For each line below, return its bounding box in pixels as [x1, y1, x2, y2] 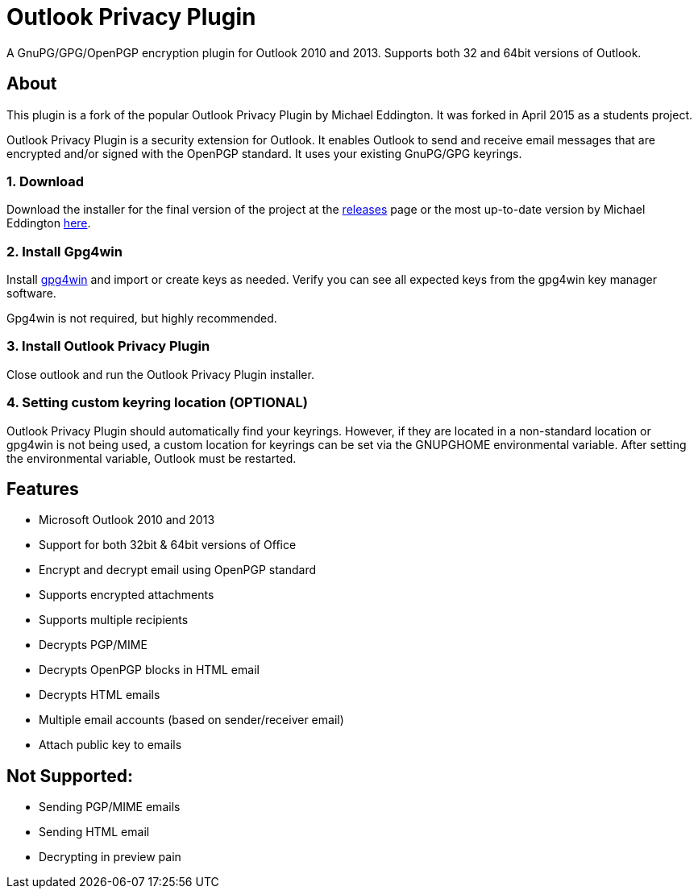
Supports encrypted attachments [39, 588, 214, 602]
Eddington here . [6, 216, 91, 231]
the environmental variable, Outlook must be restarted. [6, 451, 297, 465]
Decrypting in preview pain [39, 850, 181, 864]
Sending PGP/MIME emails [39, 800, 181, 814]
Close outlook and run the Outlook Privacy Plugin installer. [6, 367, 314, 381]
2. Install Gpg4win [6, 243, 123, 260]
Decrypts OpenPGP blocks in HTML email [39, 663, 260, 677]
